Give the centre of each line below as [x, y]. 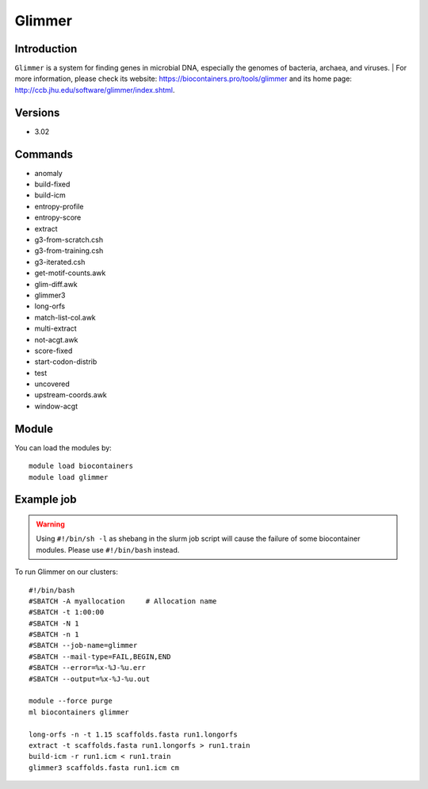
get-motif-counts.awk [70, 273]
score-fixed [53, 350]
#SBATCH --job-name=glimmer [83, 645]
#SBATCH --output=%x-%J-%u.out [90, 679]
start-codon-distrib [66, 362]
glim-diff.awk [56, 284]
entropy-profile [59, 206]
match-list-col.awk [65, 317]
